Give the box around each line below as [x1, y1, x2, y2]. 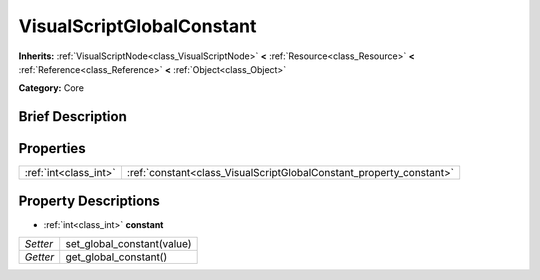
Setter [24, 237, 54, 251]
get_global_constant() [65, 250, 168, 264]
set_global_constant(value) [65, 237, 192, 251]
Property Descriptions [18, 192, 160, 209]
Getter [24, 250, 55, 264]
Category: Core [18, 82, 85, 94]
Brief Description [18, 108, 127, 125]
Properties [18, 140, 86, 157]
